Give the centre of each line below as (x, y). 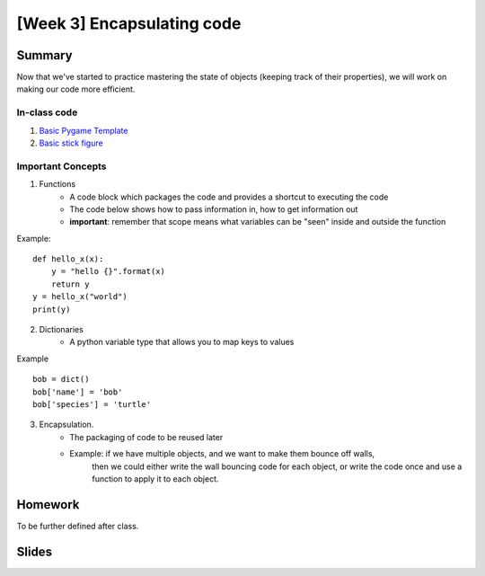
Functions (57, 184)
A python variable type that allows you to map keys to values (182, 342)
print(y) (52, 309)
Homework (48, 505)
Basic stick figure (71, 143)
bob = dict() (61, 379)
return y (70, 284)
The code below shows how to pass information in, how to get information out (214, 209)
